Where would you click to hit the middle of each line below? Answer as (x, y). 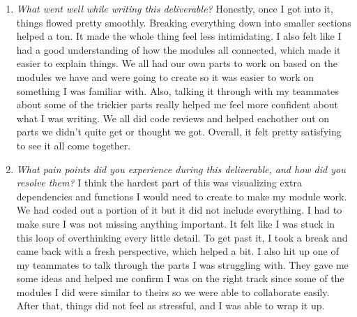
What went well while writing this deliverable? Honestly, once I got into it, (175, 8)
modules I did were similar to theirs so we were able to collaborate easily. (173, 292)
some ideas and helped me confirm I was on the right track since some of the (180, 278)
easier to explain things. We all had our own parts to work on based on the (177, 63)
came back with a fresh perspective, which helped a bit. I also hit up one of (177, 251)
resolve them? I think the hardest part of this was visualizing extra (159, 183)
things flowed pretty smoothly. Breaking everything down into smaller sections (184, 22)
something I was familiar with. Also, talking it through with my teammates (177, 90)
